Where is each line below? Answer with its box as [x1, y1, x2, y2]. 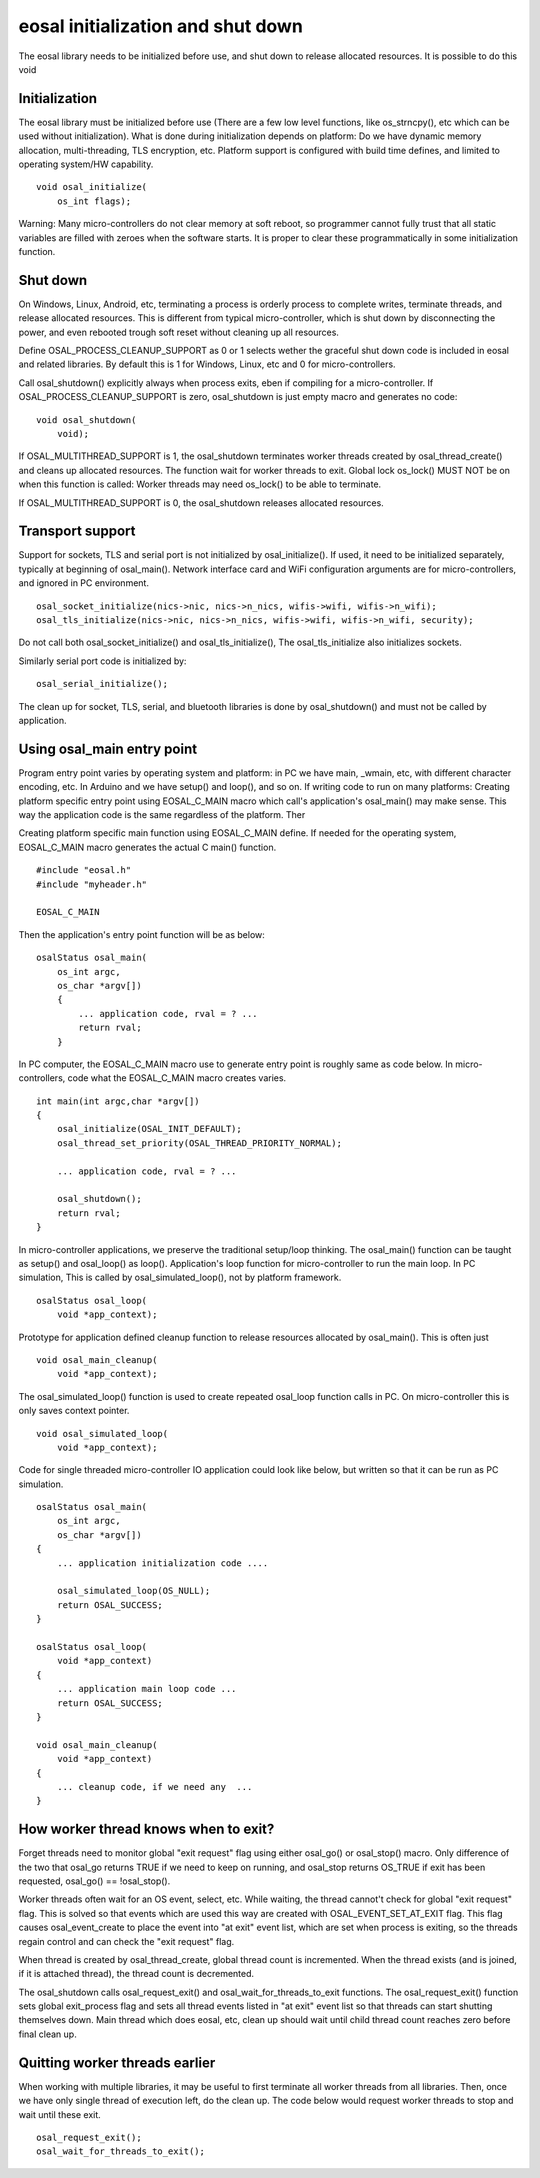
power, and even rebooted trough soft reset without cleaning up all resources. [18, 326, 340, 338]
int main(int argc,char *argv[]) [36, 1095, 200, 1107]
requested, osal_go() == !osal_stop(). [18, 1875, 171, 1887]
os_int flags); [56, 195, 132, 207]
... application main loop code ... [56, 1683, 237, 1695]
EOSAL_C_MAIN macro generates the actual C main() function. [18, 841, 277, 853]
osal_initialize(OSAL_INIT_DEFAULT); [56, 1123, 242, 1135]
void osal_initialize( [36, 181, 148, 193]
